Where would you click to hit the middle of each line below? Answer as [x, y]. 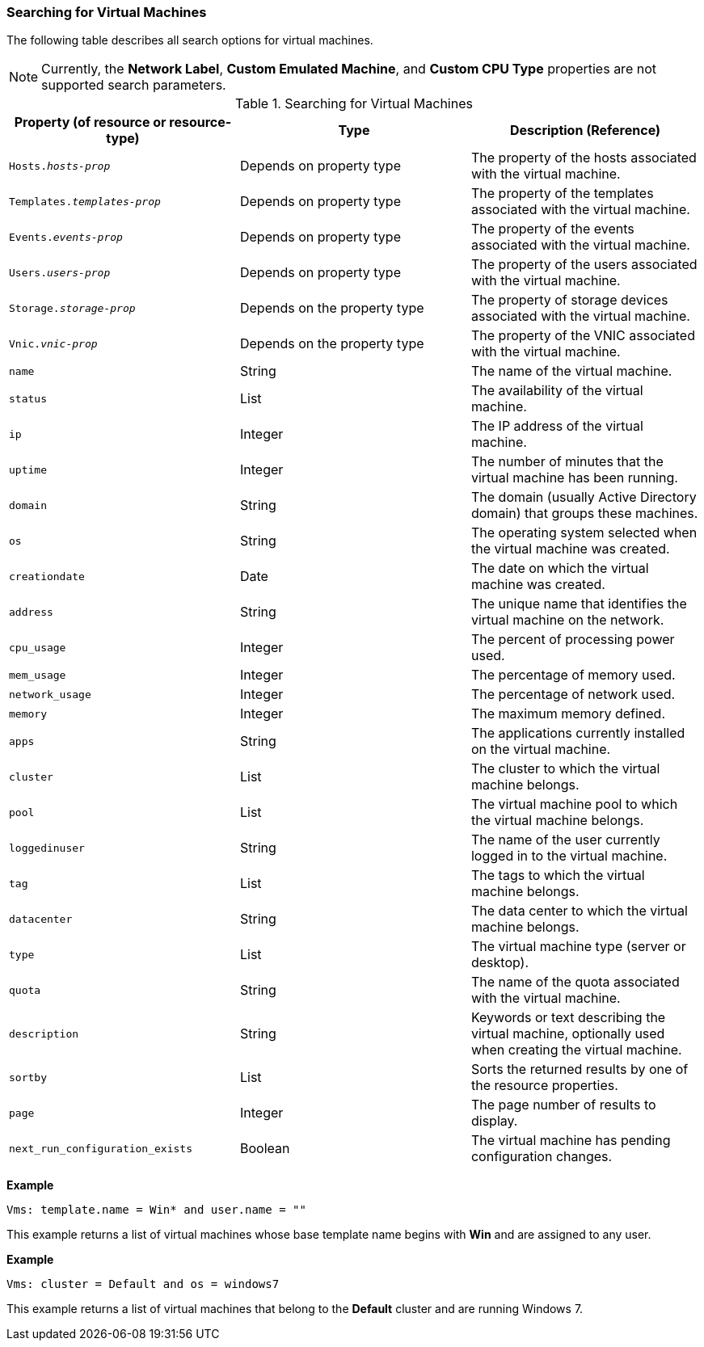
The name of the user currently [565, 840]
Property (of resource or [90, 122]
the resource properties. [544, 1086]
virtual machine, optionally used [568, 1034]
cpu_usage [38, 647]
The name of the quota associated [575, 982]
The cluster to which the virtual [565, 769]
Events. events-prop [66, 237]
